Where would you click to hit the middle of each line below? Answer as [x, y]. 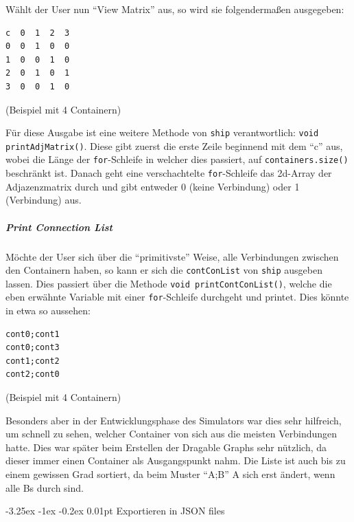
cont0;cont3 [33, 348]
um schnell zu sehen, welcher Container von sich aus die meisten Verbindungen [172, 434]
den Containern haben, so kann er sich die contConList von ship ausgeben [164, 270]
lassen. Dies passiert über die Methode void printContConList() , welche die [169, 283]
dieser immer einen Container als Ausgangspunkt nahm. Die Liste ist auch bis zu [176, 460]
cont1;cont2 [33, 361]
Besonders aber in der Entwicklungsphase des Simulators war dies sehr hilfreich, [174, 420]
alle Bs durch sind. [45, 487]
